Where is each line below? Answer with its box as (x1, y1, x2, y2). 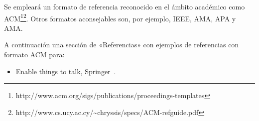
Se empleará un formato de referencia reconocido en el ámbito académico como (4, 1, 245, 11)
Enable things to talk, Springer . (15, 66, 116, 76)
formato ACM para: (4, 49, 65, 60)
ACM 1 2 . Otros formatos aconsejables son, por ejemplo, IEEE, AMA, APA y (4, 11, 236, 23)
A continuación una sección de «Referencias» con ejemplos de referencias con (4, 39, 239, 50)
